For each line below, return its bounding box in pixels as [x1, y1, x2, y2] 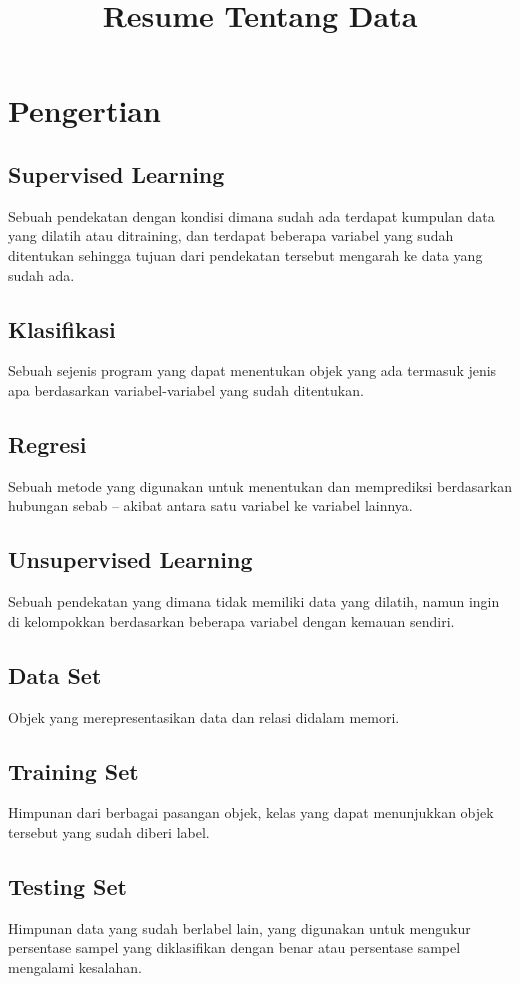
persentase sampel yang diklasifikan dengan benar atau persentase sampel [8, 937, 461, 958]
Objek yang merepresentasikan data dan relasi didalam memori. [8, 706, 400, 727]
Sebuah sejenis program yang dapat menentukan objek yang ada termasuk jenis [8, 360, 497, 381]
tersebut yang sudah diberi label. [8, 821, 210, 842]
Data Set [8, 659, 102, 690]
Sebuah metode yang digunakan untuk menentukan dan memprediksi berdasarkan [8, 475, 512, 496]
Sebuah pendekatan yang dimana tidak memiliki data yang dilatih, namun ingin [8, 591, 500, 612]
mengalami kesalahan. [8, 956, 142, 977]
